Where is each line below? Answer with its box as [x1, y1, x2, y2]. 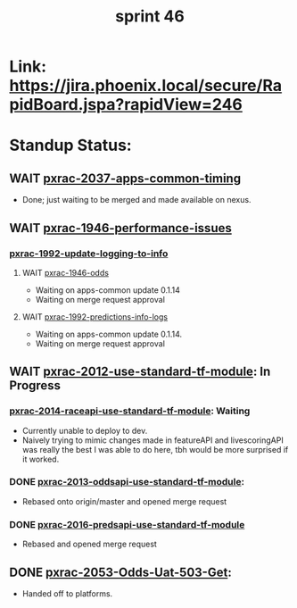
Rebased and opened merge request [21, 538, 158, 550]
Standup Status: [9, 136, 132, 155]
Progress [9, 378, 61, 394]
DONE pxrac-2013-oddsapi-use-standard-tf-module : [9, 476, 245, 488]
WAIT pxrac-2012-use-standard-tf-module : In [9, 364, 271, 379]
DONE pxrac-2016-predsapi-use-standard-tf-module [9, 518, 245, 530]
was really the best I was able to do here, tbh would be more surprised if [21, 444, 289, 454]
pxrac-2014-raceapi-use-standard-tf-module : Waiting [9, 404, 251, 417]
